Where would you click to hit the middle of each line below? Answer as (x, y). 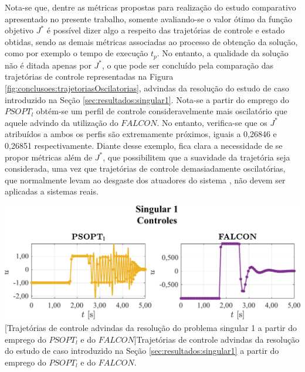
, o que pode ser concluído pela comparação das (188, 65)
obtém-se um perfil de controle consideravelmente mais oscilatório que (162, 111)
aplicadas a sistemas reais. (52, 191)
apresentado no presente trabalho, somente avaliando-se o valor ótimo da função (149, 18)
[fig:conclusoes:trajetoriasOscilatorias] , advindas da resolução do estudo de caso (147, 88)
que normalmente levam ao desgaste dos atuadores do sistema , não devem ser (145, 180)
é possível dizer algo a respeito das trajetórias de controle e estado (166, 30)
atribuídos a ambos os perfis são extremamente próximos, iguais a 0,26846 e (141, 134)
